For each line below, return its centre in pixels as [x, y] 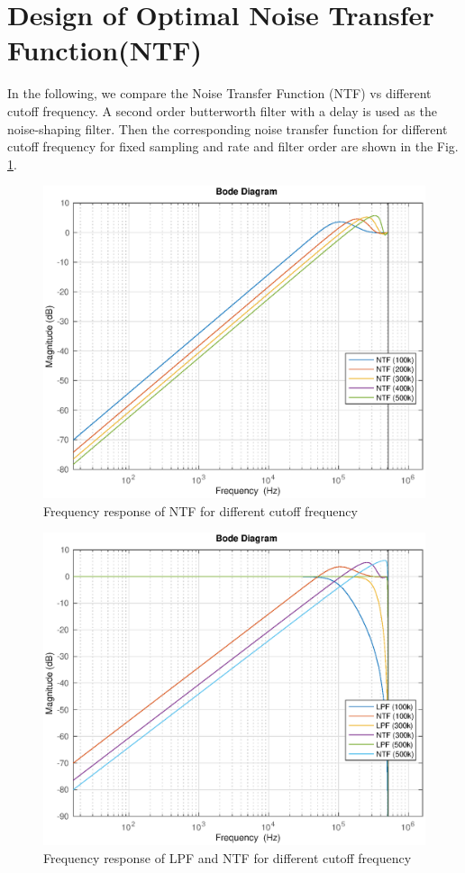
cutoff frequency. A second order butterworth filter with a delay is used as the [222, 110]
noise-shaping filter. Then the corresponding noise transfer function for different [228, 128]
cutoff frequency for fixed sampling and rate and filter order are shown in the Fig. [233, 146]
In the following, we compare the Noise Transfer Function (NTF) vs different [219, 93]
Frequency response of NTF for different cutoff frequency [201, 510]
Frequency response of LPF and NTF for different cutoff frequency [228, 858]
